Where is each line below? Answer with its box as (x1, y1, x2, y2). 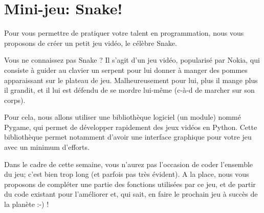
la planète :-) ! (4, 199, 49, 209)
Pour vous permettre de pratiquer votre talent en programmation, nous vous (4, 28, 244, 38)
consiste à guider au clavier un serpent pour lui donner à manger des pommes (4, 64, 248, 75)
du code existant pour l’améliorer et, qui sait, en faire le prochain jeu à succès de (4, 189, 258, 199)
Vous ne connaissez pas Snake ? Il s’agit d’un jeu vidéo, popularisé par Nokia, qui (4, 55, 260, 65)
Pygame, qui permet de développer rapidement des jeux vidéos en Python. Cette (4, 121, 257, 132)
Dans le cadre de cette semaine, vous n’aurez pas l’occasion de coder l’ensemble (4, 158, 253, 169)
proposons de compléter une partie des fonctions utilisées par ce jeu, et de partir (4, 178, 256, 189)
